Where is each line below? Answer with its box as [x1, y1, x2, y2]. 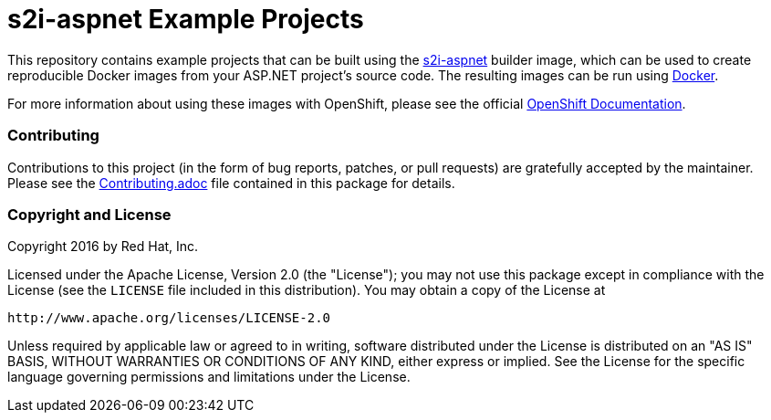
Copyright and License [7, 205, 172, 224]
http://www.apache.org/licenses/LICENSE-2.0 [7, 310, 331, 326]
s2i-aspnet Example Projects [7, 4, 364, 35]
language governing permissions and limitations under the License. [7, 369, 411, 385]
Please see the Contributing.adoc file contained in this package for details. [7, 174, 455, 191]
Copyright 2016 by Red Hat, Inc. [7, 238, 199, 255]
